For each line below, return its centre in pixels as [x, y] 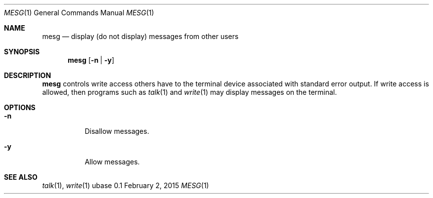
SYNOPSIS [22, 52]
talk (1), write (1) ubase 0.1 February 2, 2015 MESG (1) [126, 185]
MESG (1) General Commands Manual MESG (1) [79, 13]
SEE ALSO [21, 177]
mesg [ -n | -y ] [91, 60]
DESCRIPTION [28, 75]
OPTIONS [20, 107]
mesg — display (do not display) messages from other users [140, 36]
